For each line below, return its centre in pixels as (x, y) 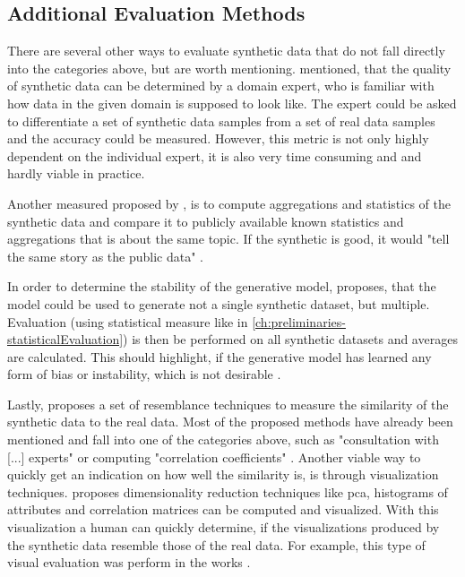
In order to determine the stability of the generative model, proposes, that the (222, 286)
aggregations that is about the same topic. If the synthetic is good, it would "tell (228, 239)
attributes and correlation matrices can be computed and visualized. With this (223, 509)
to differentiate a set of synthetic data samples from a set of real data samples (221, 121)
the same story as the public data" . (106, 256)
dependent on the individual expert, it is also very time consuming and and (215, 155)
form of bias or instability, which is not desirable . (144, 374)
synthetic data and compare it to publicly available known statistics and (206, 221)
